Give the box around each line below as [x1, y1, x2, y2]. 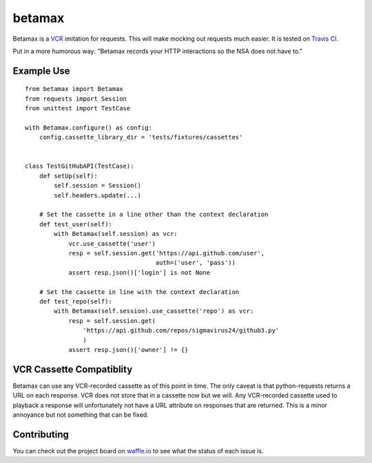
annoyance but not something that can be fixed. [12, 411, 149, 419]
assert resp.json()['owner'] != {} [68, 346, 189, 353]
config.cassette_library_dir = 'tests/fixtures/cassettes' [39, 133, 243, 141]
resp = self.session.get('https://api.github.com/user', [68, 249, 265, 257]
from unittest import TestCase [25, 104, 131, 112]
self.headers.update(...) [54, 191, 141, 199]
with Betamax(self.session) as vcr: [54, 230, 178, 238]
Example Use [12, 65, 70, 77]
